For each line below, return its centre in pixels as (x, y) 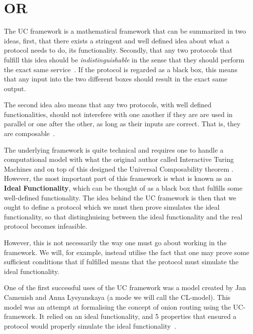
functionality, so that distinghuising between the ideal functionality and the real (123, 216)
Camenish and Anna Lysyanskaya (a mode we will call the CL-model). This (117, 297)
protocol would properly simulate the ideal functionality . (90, 325)
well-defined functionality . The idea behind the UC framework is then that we (120, 197)
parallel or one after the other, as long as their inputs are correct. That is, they (122, 124)
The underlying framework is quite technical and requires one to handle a (114, 149)
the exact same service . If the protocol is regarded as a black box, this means (121, 69)
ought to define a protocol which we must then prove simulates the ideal (112, 207)
